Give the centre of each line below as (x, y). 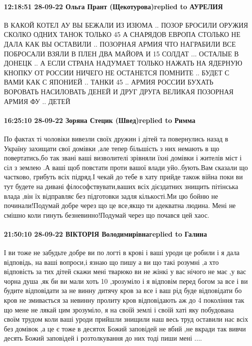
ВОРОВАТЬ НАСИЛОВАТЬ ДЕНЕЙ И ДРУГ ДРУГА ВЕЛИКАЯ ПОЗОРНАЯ (119, 91)
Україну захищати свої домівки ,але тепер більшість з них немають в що (112, 148)
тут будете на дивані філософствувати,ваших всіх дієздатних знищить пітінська (121, 186)
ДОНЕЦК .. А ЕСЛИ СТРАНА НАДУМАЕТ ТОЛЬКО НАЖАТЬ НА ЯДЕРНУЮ (123, 63)
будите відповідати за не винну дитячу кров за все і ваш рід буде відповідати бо (123, 290)
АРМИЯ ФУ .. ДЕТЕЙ (37, 101)
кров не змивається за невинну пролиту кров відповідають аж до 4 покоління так (124, 300)
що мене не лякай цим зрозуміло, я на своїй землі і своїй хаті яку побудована (119, 309)
